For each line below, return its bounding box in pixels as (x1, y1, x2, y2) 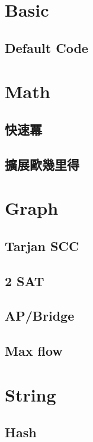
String (5, 382, 56, 406)
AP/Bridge (5, 306, 75, 325)
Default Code (5, 38, 88, 57)
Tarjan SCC (5, 236, 79, 255)
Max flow (5, 341, 63, 360)
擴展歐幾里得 (5, 155, 79, 173)
